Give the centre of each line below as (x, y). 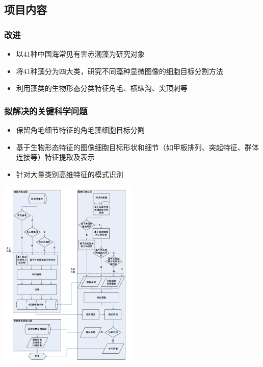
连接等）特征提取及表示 (55, 157)
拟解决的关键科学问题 (46, 111)
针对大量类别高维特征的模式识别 (70, 174)
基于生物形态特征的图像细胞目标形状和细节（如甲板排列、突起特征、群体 (137, 147)
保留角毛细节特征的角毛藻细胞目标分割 (80, 130)
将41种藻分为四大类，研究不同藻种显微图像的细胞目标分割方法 (120, 71)
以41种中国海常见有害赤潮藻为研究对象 (80, 54)
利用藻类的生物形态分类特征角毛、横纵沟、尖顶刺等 (102, 88)
